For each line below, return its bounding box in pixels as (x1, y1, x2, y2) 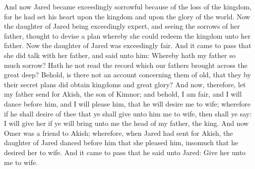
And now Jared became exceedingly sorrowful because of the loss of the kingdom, (4, 1, 252, 11)
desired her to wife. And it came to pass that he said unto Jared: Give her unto (4, 147, 246, 157)
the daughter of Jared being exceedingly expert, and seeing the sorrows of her (4, 21, 240, 31)
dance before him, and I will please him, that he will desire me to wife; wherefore (4, 98, 251, 109)
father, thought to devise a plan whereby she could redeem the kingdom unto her (4, 30, 251, 41)
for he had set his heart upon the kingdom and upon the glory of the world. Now (4, 11, 251, 21)
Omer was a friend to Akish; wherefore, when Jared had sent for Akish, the (4, 127, 233, 138)
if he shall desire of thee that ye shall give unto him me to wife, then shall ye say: (4, 108, 252, 118)
